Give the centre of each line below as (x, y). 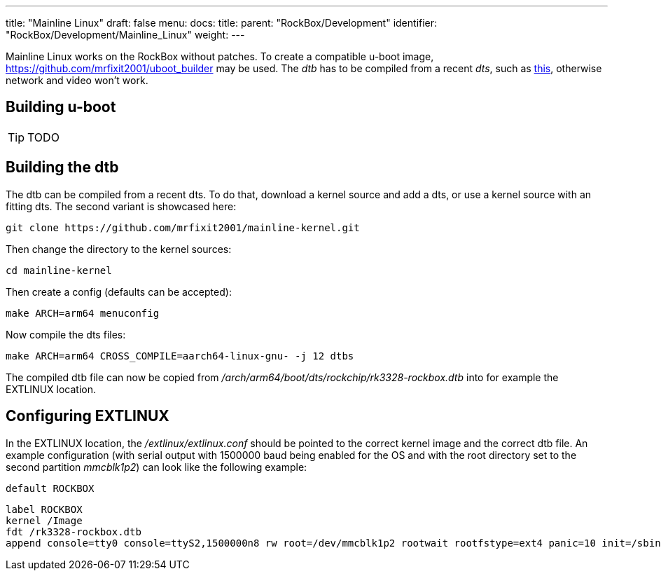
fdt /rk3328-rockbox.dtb (74, 532)
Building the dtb (62, 167)
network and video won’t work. (77, 80)
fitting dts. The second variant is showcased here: (121, 206)
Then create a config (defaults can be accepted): (119, 292)
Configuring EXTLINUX (88, 416)
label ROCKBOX (44, 509)
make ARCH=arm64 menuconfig (83, 313)
